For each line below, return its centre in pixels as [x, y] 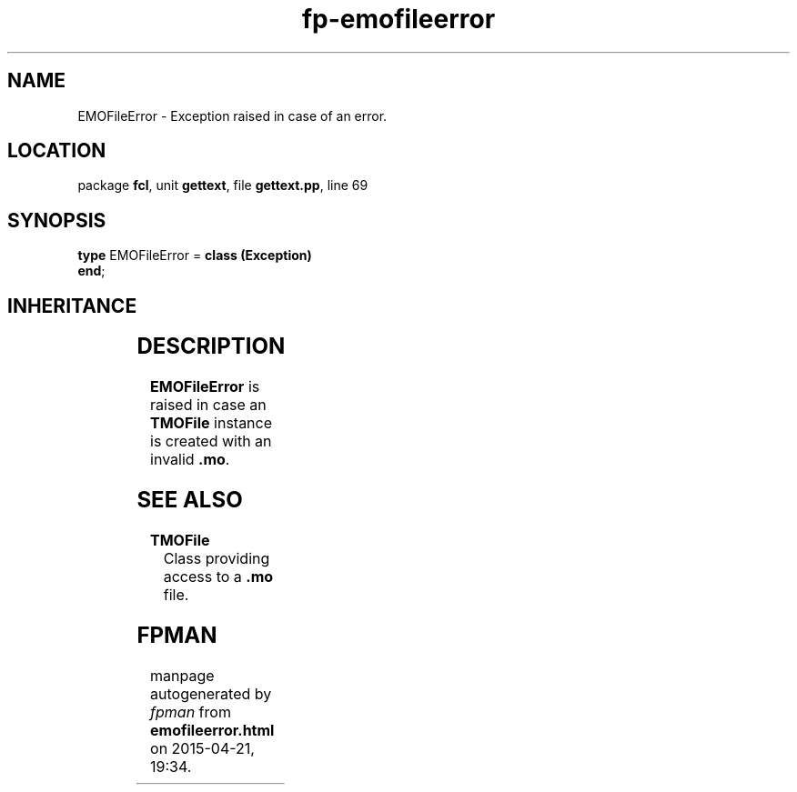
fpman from [191, 712]
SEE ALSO [190, 499]
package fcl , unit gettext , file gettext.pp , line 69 [223, 185]
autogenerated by [211, 693]
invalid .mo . [190, 460]
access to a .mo [218, 576]
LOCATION [57, 151]
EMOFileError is [205, 387]
